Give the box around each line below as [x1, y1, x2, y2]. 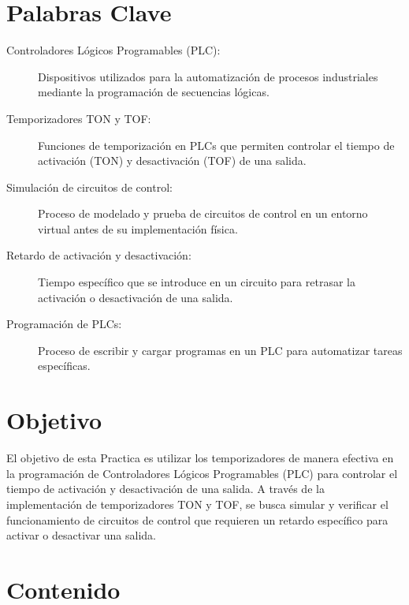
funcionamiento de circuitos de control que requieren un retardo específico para [6, 511, 389, 528]
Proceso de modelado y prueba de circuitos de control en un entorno [38, 205, 368, 222]
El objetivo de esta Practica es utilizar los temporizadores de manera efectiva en [6, 450, 394, 466]
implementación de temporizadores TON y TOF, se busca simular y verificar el [6, 495, 389, 512]
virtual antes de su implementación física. [38, 220, 238, 237]
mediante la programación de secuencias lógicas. [38, 84, 270, 100]
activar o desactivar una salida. [6, 527, 157, 543]
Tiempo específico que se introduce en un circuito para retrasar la [38, 274, 355, 290]
